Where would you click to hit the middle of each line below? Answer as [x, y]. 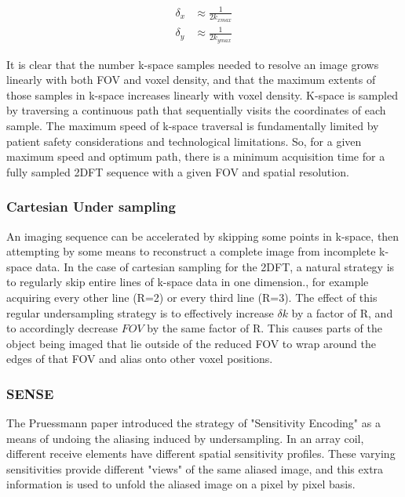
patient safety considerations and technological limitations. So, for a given [184, 141]
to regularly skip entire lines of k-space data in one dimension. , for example [188, 282]
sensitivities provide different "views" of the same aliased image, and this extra [195, 468]
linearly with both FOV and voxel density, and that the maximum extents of [191, 80]
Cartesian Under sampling [91, 207]
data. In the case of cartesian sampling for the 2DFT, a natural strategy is [215, 266]
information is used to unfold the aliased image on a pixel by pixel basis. [181, 484]
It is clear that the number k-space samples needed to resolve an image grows [193, 64]
